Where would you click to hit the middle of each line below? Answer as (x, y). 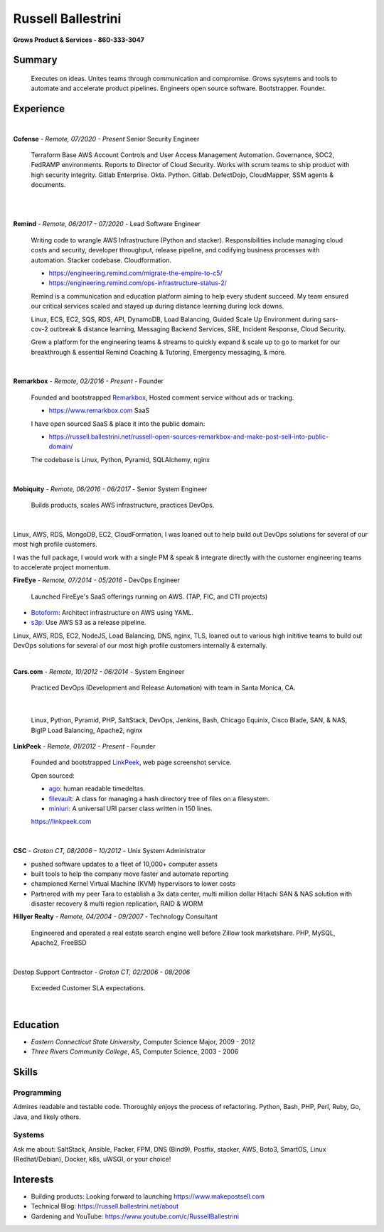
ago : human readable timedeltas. (97, 788)
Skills (26, 1072)
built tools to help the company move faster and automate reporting (130, 874)
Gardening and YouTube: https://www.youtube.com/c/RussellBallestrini (135, 1216)
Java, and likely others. (47, 1117)
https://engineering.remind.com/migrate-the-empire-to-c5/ (136, 273)
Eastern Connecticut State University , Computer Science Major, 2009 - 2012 (143, 1041)
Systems (29, 1135)
